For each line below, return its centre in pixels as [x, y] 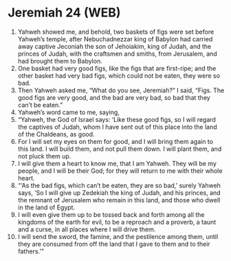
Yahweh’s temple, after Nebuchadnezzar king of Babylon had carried [115, 39]
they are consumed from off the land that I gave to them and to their [114, 244]
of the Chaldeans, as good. [56, 134]
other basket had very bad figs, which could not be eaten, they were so [119, 75]
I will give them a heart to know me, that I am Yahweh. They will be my [117, 163]
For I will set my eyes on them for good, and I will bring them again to [115, 141]
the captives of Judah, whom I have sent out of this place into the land [117, 127]
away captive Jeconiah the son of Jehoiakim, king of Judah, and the [114, 46]
